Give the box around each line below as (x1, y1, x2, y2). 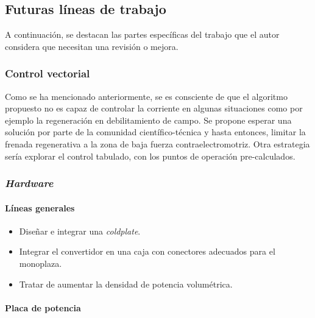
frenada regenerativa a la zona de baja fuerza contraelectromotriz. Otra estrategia (5, 137, 310, 150)
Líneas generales (5, 201, 75, 214)
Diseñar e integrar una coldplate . (19, 224, 141, 237)
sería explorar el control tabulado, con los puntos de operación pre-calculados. (5, 149, 296, 162)
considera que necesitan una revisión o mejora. (5, 40, 179, 52)
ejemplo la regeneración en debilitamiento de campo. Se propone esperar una (5, 113, 292, 126)
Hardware (5, 175, 54, 191)
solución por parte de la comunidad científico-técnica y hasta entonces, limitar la (5, 125, 306, 138)
